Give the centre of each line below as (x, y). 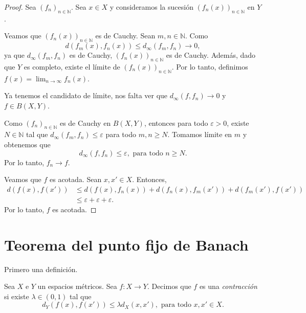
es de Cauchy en (85, 122)
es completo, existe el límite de (72, 66)
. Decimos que (169, 286)
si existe (17, 296)
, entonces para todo (176, 122)
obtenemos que (27, 144)
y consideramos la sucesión (151, 7)
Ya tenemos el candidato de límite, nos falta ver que (86, 95)
